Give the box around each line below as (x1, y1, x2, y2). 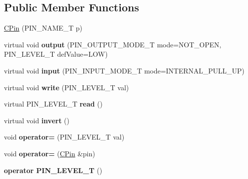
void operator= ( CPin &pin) (4, 148, 95, 158)
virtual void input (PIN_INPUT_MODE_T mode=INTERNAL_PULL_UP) (4, 65, 245, 75)
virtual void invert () (4, 115, 70, 125)
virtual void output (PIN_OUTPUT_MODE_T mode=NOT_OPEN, (4, 39, 221, 49)
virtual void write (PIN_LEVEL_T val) (4, 82, 129, 92)
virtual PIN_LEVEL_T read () (4, 99, 103, 109)
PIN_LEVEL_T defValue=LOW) (4, 49, 108, 59)
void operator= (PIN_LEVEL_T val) (4, 132, 125, 142)
